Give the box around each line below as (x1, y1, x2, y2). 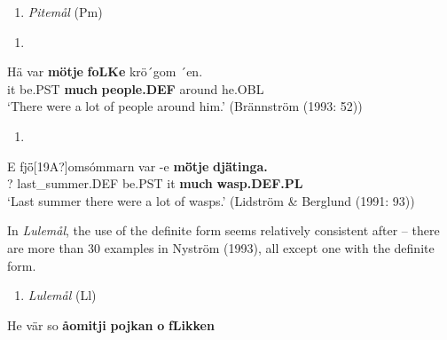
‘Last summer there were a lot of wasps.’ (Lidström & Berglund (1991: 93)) (7, 191, 415, 210)
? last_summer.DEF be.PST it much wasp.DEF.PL (7, 174, 303, 193)
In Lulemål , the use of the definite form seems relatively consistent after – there (7, 221, 440, 240)
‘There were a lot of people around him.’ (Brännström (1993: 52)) (7, 97, 363, 115)
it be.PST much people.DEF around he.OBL (7, 79, 264, 98)
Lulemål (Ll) (27, 286, 97, 304)
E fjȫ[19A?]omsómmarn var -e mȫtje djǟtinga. (7, 156, 268, 175)
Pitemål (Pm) (27, 3, 103, 20)
